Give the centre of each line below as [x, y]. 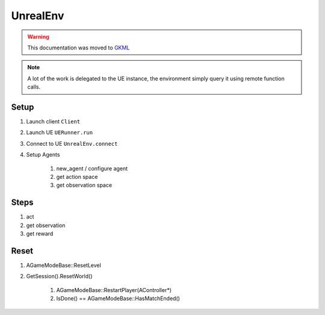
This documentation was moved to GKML [79, 48]
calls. [34, 87]
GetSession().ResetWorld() [59, 276]
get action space [77, 176]
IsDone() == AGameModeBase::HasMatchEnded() [118, 299]
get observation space [84, 185]
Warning [38, 37]
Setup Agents [43, 155]
